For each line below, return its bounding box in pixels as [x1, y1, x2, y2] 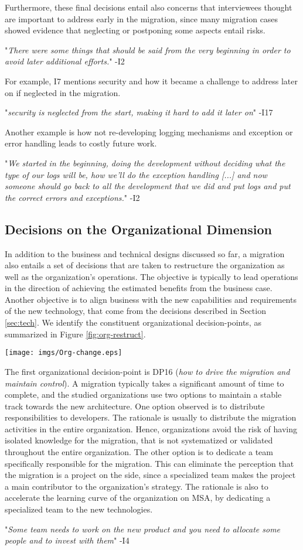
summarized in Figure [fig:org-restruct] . [5, 327, 146, 340]
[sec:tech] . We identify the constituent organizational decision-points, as [5, 316, 261, 329]
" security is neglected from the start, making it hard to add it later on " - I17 [5, 106, 273, 118]
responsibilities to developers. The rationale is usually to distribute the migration [5, 411, 297, 423]
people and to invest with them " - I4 [5, 534, 130, 546]
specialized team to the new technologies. [5, 503, 153, 515]
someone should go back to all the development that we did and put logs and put [5, 180, 291, 192]
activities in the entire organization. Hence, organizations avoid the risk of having [5, 422, 297, 435]
